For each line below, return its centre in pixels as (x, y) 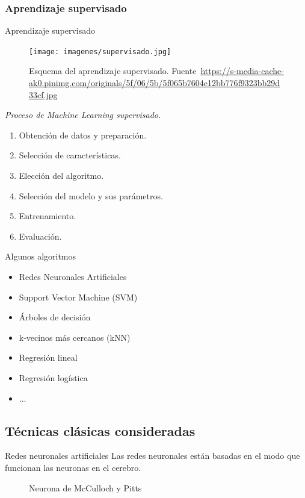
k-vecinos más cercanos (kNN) (75, 337)
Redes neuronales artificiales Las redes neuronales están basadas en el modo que (152, 456)
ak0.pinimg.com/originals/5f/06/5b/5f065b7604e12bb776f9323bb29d (155, 83)
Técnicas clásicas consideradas (100, 430)
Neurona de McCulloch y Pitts (85, 487)
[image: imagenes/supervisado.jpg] (100, 51)
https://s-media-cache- (242, 71)
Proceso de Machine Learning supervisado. (83, 115)
